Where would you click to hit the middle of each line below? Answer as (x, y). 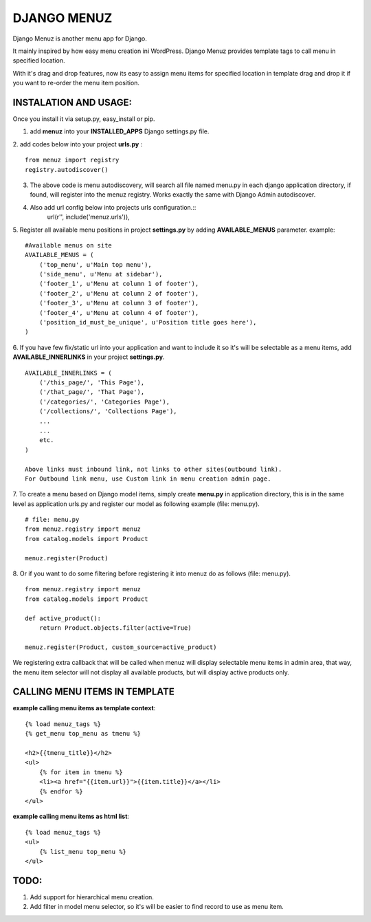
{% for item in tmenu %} (81, 772)
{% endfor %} (61, 791)
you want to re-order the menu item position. (76, 83)
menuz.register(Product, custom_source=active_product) (121, 647)
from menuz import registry (72, 160)
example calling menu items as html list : (71, 816)
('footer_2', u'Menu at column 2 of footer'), (119, 293)
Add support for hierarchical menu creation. (92, 897)
